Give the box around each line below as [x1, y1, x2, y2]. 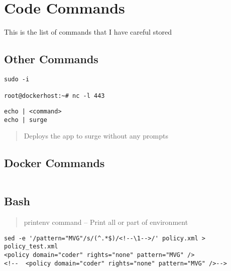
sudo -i [4, 75, 30, 83]
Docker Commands [4, 155, 105, 171]
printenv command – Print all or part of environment [24, 217, 188, 227]
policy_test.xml [4, 243, 58, 250]
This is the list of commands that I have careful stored [4, 27, 172, 37]
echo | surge [4, 116, 47, 123]
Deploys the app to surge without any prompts [24, 130, 168, 141]
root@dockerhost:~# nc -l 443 [4, 92, 105, 100]
